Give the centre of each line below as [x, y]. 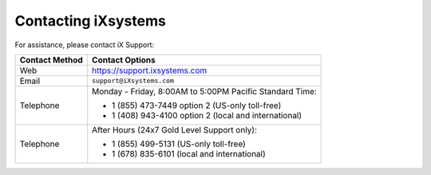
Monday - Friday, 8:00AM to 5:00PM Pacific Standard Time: [204, 91]
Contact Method [51, 60]
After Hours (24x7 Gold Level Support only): [175, 129]
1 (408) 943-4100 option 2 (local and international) [207, 115]
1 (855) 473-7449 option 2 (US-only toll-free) [197, 105]
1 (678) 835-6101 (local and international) [189, 153]
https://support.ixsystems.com [150, 70]
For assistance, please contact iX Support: [85, 45]
